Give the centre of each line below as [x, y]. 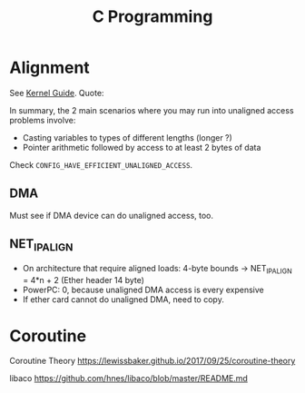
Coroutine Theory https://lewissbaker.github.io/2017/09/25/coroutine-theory [152, 361]
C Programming [152, 17]
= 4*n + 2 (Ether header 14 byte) [84, 280]
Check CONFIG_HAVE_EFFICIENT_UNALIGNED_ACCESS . [101, 164]
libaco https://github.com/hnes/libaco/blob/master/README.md [128, 378]
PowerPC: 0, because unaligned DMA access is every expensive [143, 290]
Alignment [50, 68]
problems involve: [43, 120]
